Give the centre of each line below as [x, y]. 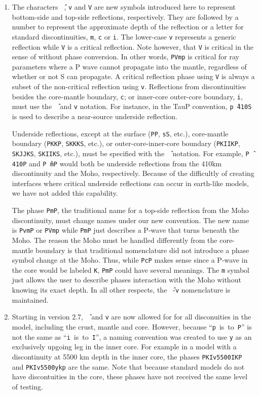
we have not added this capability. [65, 193]
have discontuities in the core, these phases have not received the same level [130, 376]
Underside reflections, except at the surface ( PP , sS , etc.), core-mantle [120, 133]
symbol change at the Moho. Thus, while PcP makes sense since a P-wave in [130, 260]
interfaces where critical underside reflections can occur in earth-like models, [131, 183]
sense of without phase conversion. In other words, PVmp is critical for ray [125, 57]
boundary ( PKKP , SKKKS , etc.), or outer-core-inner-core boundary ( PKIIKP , [126, 143]
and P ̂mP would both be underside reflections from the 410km [125, 163]
